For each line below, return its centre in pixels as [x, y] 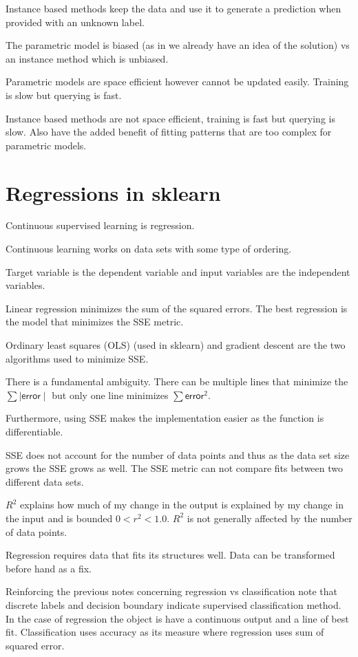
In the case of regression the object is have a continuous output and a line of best [177, 618]
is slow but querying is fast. [64, 95]
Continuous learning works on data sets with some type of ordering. [149, 249]
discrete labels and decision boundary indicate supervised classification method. [173, 604]
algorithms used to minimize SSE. [77, 358]
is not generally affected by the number [270, 518]
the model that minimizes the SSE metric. [95, 322]
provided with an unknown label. [75, 22]
